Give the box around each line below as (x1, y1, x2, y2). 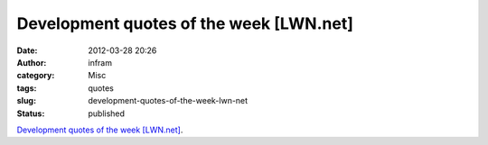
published (88, 108, 126, 119)
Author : (16, 57, 47, 68)
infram (88, 57, 113, 68)
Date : (16, 45, 38, 56)
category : (16, 70, 55, 81)
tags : (16, 82, 37, 94)
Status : (16, 108, 45, 119)
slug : (16, 95, 36, 106)
